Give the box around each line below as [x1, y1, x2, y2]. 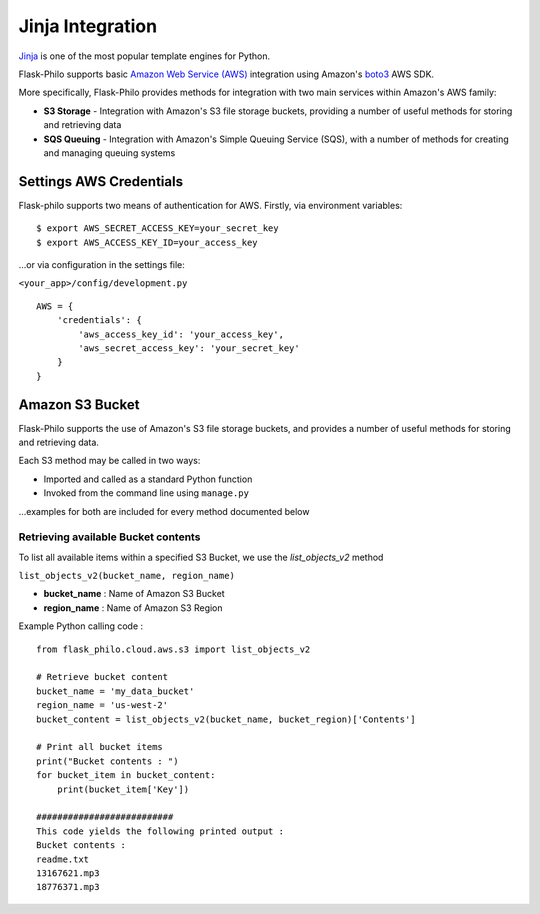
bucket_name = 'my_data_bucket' [36, 685, 195, 697]
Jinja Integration [18, 15, 158, 37]
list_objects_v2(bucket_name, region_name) [18, 570, 235, 582]
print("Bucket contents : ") [36, 755, 179, 767]
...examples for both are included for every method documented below [18, 505, 310, 517]
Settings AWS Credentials [18, 173, 184, 190]
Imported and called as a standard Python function [43, 473, 253, 485]
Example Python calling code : [18, 620, 144, 632]
